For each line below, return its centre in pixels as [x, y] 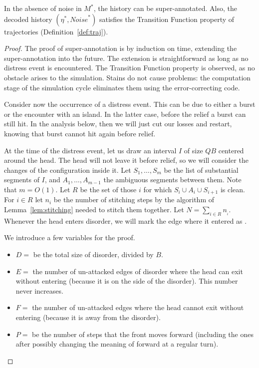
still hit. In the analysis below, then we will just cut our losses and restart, [118, 124]
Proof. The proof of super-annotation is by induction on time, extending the [121, 48]
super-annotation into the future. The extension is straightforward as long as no [126, 58]
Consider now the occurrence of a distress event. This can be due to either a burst [130, 104]
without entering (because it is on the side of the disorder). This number [127, 281]
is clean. [233, 189]
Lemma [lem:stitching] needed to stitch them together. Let [94, 209]
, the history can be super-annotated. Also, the [165, 8]
